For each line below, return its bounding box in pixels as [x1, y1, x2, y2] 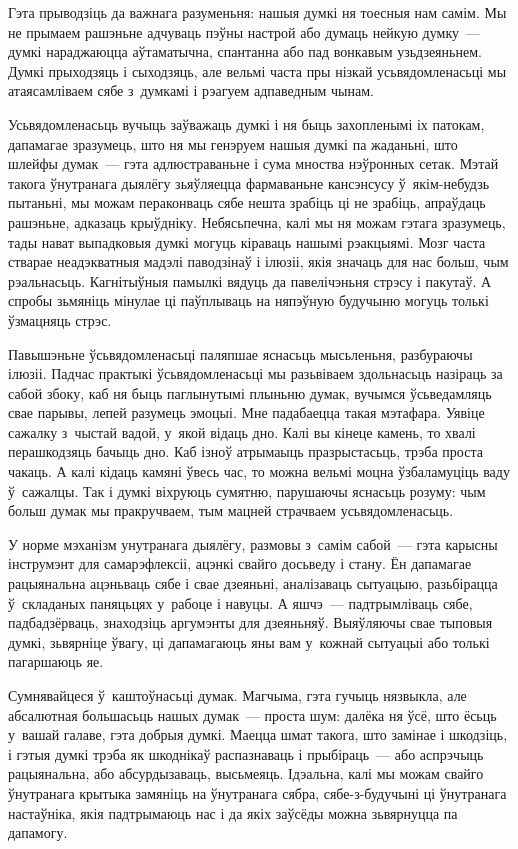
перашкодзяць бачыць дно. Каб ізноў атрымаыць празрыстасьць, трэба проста [8, 441, 483, 462]
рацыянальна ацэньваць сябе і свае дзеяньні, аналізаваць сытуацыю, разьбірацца [8, 573, 498, 594]
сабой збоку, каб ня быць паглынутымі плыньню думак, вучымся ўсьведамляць [8, 382, 492, 403]
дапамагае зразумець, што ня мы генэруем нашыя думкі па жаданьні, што [8, 133, 458, 154]
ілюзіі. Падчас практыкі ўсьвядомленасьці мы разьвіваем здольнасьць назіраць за [8, 363, 503, 384]
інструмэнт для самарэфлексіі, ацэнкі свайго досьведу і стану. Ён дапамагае [8, 553, 472, 574]
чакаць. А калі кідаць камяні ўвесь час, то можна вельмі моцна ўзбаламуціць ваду [8, 461, 510, 482]
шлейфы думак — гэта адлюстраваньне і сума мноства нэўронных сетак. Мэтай [8, 153, 499, 174]
